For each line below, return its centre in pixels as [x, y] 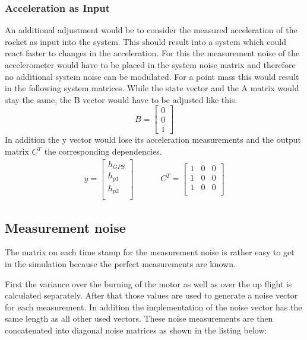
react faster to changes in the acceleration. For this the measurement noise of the [152, 53]
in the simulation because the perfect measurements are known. [120, 263]
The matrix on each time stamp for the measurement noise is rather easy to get [150, 252]
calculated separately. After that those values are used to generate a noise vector [151, 295]
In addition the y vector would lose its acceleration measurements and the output [153, 139]
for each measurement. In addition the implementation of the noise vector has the [153, 307]
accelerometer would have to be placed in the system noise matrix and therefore [150, 65]
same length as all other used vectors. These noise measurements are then [139, 318]
